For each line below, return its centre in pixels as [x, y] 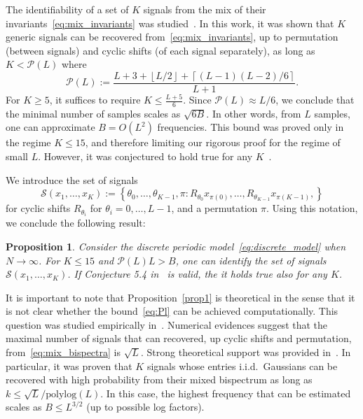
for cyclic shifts [38, 208]
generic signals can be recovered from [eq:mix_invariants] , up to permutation [172, 37]
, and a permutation [214, 208]
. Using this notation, [312, 208]
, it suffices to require [95, 100]
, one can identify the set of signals [251, 260]
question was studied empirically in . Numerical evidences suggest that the [167, 324]
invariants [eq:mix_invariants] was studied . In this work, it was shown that [170, 23]
